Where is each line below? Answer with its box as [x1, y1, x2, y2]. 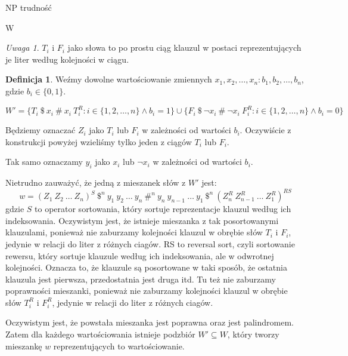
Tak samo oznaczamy [5, 155, 83, 168]
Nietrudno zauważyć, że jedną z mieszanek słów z [5, 176, 186, 189]
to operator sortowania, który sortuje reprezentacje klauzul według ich [35, 202, 291, 215]
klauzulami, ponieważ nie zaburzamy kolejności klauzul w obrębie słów [5, 226, 263, 238]
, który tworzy [227, 328, 279, 340]
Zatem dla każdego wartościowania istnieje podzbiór [5, 328, 195, 340]
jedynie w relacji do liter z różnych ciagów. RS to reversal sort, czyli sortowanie [5, 237, 295, 250]
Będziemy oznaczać [5, 124, 76, 136]
